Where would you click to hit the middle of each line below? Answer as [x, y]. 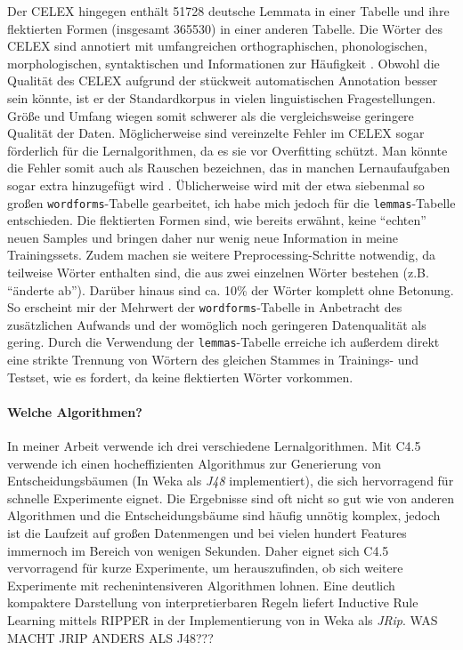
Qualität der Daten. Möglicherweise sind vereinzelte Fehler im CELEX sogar [216, 133]
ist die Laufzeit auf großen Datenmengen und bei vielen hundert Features [207, 533]
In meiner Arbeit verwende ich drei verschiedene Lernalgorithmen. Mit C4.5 [214, 446]
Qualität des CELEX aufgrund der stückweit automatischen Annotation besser [223, 80]
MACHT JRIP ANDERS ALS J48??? [110, 637]
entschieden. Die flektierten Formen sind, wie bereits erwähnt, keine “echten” [217, 220]
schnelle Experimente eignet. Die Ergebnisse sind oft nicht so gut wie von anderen [231, 498]
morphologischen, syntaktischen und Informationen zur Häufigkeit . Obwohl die [223, 63]
